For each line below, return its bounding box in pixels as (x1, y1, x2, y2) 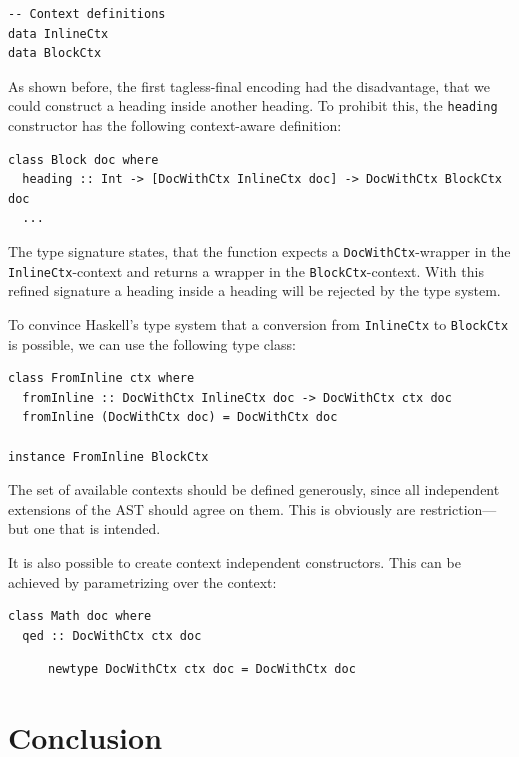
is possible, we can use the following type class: (8, 333, 296, 354)
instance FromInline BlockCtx (8, 449, 209, 464)
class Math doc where (8, 609, 152, 624)
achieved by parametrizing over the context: (8, 571, 277, 592)
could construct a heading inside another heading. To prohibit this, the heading (8, 95, 498, 116)
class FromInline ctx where (8, 371, 195, 386)
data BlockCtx (8, 46, 102, 61)
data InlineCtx (8, 26, 109, 41)
